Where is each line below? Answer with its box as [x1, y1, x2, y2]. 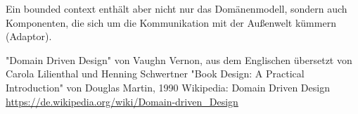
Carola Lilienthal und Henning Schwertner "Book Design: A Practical [6, 66, 305, 81]
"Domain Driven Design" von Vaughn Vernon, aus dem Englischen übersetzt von [6, 52, 352, 67]
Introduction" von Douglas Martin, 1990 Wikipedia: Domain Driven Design [6, 80, 330, 94]
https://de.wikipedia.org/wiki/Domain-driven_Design [6, 94, 238, 108]
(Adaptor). [6, 29, 52, 44]
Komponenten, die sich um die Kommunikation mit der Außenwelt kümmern [6, 15, 336, 30]
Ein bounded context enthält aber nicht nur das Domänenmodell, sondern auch [6, 1, 347, 15]
